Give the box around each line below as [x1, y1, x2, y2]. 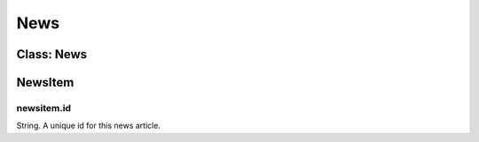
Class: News [16, 47, 88, 62]
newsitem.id [16, 101, 71, 114]
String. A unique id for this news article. [16, 120, 161, 131]
